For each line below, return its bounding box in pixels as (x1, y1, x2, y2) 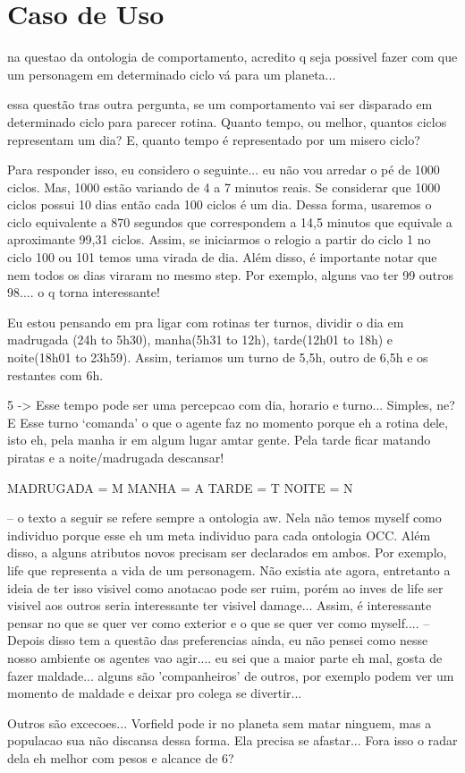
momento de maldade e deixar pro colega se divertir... (7, 684, 302, 702)
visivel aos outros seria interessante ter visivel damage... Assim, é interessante (7, 596, 432, 615)
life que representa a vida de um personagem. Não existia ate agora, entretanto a (7, 560, 451, 579)
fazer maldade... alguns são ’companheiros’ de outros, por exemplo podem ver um (7, 666, 454, 684)
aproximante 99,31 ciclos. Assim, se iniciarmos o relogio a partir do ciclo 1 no (7, 230, 431, 249)
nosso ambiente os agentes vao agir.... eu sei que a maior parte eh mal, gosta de (7, 648, 443, 667)
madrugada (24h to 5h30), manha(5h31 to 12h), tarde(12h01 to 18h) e (7, 330, 393, 349)
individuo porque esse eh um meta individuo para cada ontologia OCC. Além (7, 525, 431, 544)
